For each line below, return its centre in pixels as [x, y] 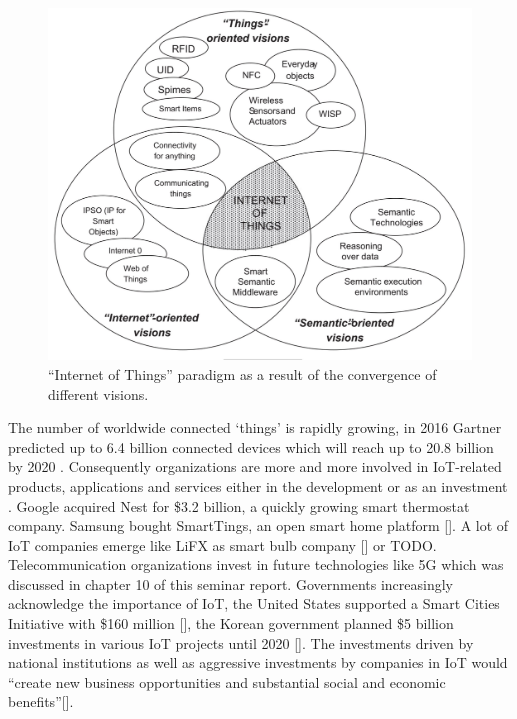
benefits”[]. [41, 701]
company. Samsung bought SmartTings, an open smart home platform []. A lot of [258, 525]
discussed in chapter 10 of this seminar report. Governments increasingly [230, 583]
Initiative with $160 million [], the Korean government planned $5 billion [231, 623]
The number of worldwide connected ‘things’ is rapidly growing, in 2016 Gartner [255, 427]
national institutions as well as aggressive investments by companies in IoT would [258, 662]
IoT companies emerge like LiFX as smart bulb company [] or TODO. [222, 544]
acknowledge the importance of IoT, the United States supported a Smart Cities [254, 603]
